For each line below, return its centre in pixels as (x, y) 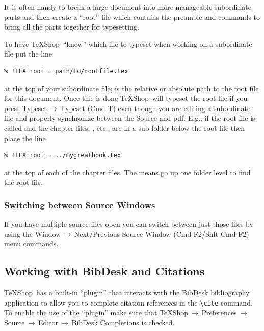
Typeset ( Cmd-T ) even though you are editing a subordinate (155, 108)
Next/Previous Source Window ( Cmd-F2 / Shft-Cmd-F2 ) (162, 233)
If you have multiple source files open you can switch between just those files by (129, 224)
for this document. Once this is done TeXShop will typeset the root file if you (126, 98)
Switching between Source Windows (80, 204)
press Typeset (25, 108)
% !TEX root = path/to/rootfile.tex (66, 72)
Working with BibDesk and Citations (104, 271)
